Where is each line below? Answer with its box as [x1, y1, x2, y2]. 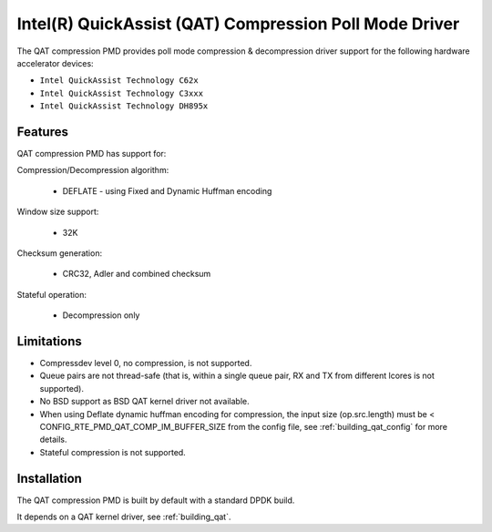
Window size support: [16, 206, 99, 218]
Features [16, 124, 68, 139]
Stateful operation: [16, 289, 87, 300]
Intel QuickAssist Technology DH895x [39, 101, 209, 111]
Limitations [16, 333, 82, 349]
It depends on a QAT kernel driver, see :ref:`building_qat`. [16, 511, 231, 523]
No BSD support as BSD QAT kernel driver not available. [39, 396, 250, 407]
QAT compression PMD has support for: [16, 148, 167, 159]
